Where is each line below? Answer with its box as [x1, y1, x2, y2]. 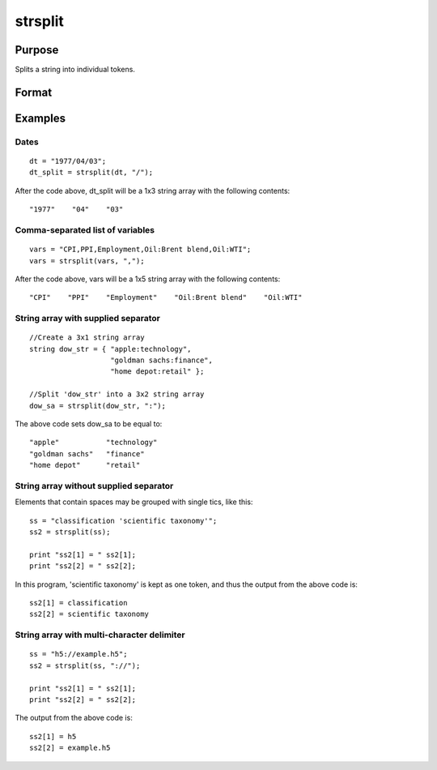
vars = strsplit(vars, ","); [29, 256, 145, 265]
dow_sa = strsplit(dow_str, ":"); [29, 401, 166, 410]
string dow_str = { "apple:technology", [29, 344, 192, 353]
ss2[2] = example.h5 [29, 743, 111, 753]
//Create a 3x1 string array [29, 333, 145, 342]
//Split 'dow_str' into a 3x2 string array [29, 390, 205, 399]
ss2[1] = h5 [29, 732, 77, 741]
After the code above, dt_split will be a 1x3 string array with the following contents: [15, 186, 291, 195]
